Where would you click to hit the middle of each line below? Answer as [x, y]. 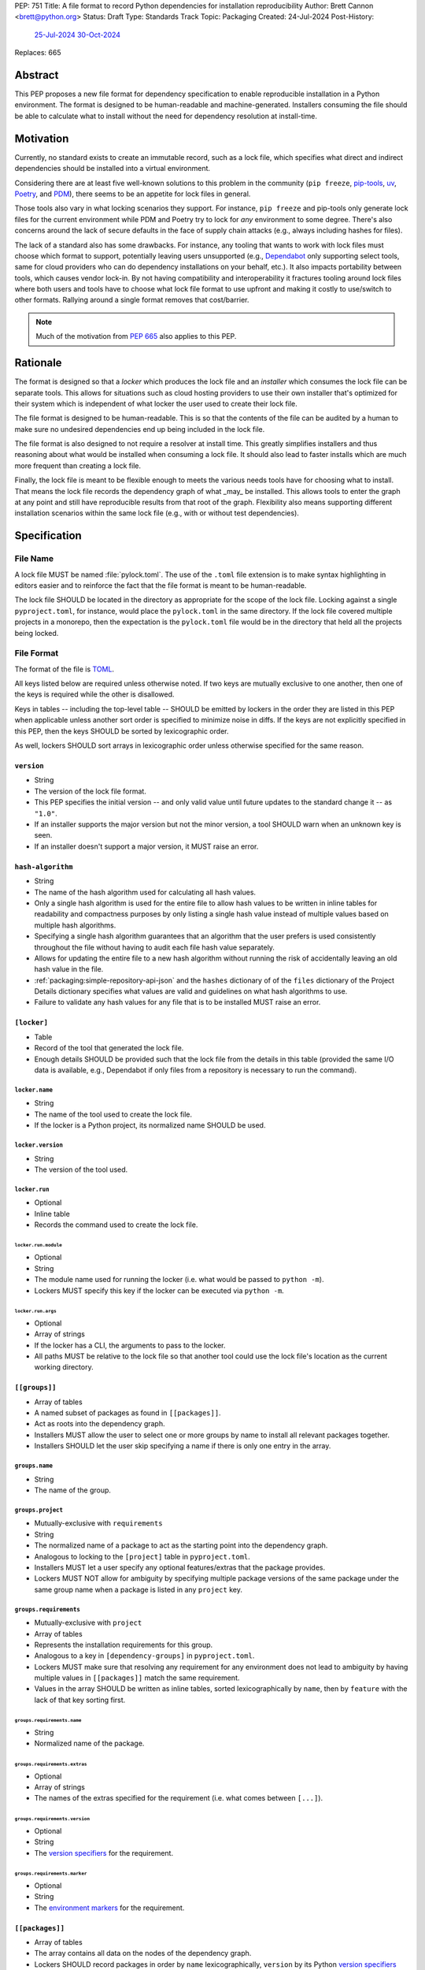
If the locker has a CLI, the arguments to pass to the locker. [130, 1345]
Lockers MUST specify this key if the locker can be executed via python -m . [159, 1290]
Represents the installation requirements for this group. [124, 1645]
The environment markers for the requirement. [109, 1908]
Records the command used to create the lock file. [116, 1225]
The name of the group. [73, 1490]
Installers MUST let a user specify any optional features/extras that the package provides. [180, 1567]
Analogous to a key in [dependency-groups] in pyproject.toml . [144, 1656]
